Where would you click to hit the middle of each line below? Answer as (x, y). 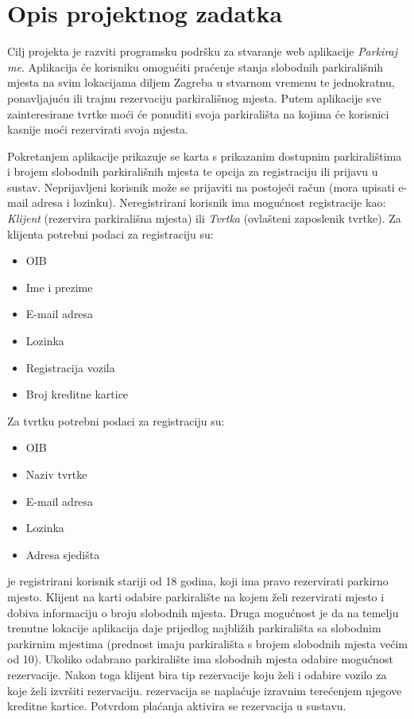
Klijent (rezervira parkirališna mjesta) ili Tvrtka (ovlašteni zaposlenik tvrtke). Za (204, 218)
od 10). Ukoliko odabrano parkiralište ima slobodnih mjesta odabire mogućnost (200, 659)
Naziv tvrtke (56, 474)
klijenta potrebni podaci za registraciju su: (110, 233)
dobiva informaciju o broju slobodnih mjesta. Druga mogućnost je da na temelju (203, 612)
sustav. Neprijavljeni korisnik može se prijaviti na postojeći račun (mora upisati (201, 187)
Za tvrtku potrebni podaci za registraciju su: (116, 420)
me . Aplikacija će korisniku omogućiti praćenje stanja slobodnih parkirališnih (195, 66)
